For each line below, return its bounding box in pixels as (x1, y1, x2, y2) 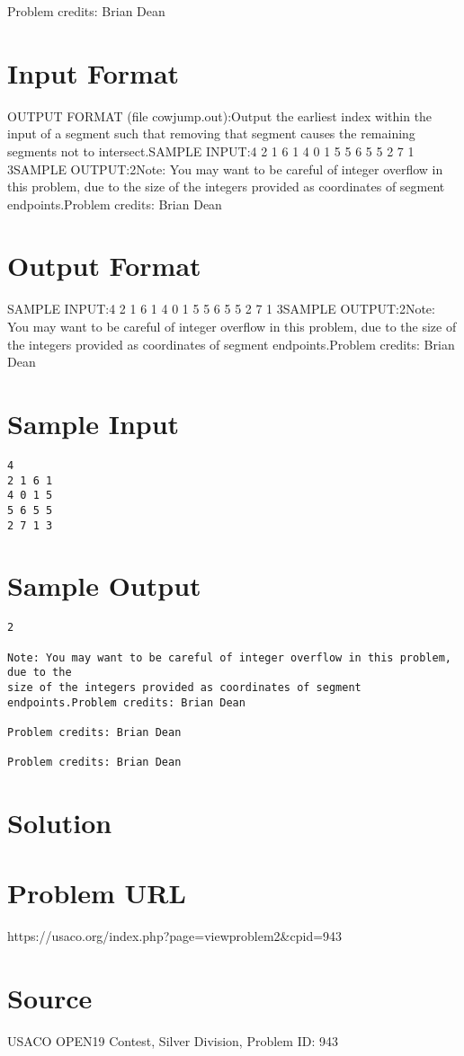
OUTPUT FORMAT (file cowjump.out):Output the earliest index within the (7, 106, 433, 125)
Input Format (7, 54, 180, 91)
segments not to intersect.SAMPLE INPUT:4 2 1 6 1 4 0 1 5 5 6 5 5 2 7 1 (7, 141, 415, 160)
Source (7, 980, 93, 1016)
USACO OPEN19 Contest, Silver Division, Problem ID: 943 (7, 1032, 338, 1051)
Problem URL (7, 874, 186, 911)
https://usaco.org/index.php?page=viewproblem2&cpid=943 (7, 927, 343, 945)
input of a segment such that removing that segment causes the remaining (7, 124, 415, 143)
